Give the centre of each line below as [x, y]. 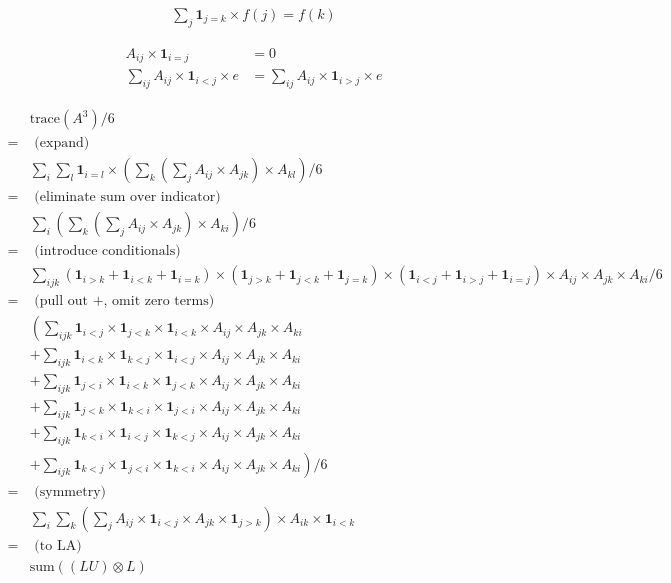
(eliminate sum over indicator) [127, 197]
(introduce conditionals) [107, 251]
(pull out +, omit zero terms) [124, 301]
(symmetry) [70, 491]
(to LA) [58, 545]
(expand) [62, 143]
